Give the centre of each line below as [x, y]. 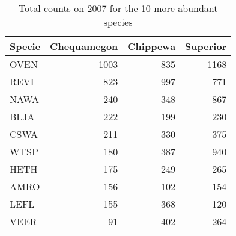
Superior [206, 46]
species [118, 22]
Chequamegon [84, 46]
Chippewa [152, 46]
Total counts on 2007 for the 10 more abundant [118, 8]
